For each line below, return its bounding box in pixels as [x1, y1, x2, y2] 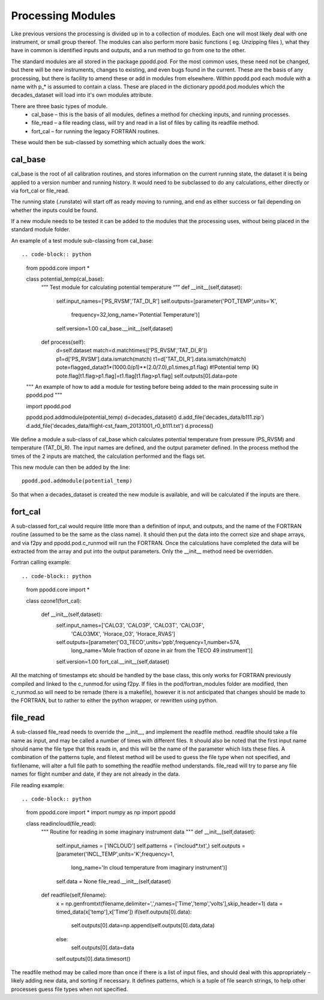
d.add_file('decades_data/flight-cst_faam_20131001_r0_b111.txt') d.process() [26, 422, 214, 429]
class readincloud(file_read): [26, 820, 97, 827]
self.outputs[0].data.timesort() [56, 955, 131, 962]
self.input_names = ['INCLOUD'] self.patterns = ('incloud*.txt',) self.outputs [56, 842, 241, 849]
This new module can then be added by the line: [11, 463, 130, 471]
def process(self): [41, 338, 86, 346]
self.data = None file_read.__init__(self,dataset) [56, 877, 171, 885]
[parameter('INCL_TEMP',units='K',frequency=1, [56, 850, 174, 858]
